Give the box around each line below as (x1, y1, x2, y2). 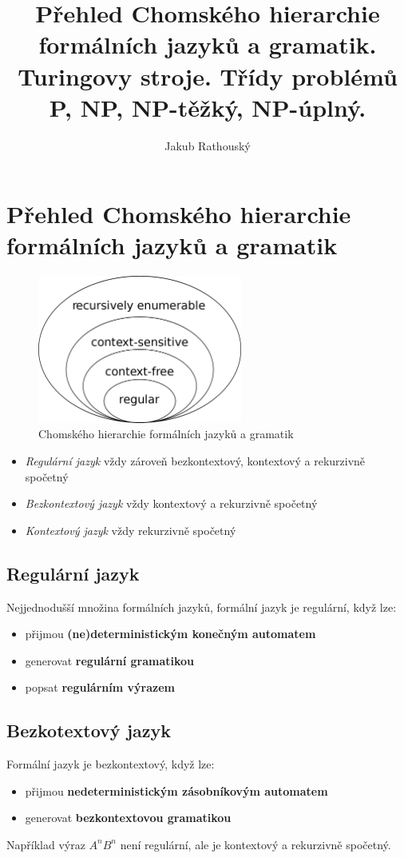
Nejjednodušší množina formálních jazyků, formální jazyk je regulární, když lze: (6, 598, 397, 615)
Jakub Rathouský (164, 137, 251, 154)
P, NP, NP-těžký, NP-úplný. (49, 90, 366, 123)
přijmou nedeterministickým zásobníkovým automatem (25, 782, 328, 799)
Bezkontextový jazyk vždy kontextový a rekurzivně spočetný (25, 495, 318, 512)
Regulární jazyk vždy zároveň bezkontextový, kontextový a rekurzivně (25, 452, 366, 469)
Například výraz (6, 836, 85, 852)
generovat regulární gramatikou (25, 652, 195, 668)
